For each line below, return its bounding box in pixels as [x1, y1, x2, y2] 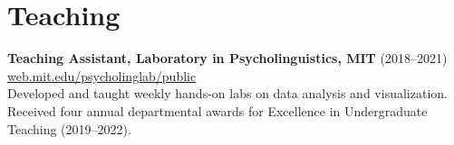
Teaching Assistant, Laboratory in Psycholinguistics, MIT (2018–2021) [7, 49, 448, 68]
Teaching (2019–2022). [7, 119, 131, 138]
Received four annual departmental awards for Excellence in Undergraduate [7, 101, 428, 120]
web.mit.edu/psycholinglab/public [7, 66, 197, 85]
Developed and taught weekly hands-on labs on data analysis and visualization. [7, 84, 448, 103]
